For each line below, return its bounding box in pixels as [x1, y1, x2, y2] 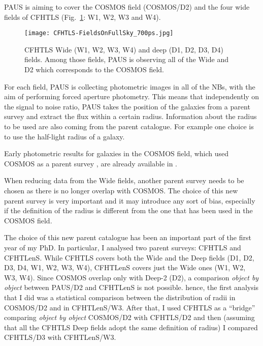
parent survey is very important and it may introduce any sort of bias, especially [4, 195, 255, 206]
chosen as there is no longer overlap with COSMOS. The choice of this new [4, 185, 238, 195]
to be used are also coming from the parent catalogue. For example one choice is [4, 121, 254, 131]
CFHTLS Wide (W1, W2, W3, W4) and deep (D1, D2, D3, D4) [24, 44, 224, 54]
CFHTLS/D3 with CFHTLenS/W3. [4, 332, 116, 342]
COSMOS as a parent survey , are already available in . [4, 158, 178, 168]
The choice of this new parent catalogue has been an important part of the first [4, 232, 251, 243]
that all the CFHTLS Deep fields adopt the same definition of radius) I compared [4, 322, 258, 332]
